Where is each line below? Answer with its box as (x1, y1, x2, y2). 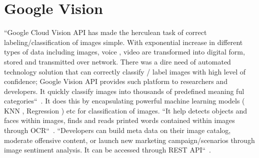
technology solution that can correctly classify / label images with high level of (4, 66, 245, 76)
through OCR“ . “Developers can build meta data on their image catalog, (4, 125, 231, 135)
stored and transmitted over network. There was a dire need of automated (4, 56, 231, 66)
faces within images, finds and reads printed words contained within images (4, 115, 235, 125)
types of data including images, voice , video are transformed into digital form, (4, 46, 245, 57)
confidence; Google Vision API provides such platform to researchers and (4, 76, 227, 86)
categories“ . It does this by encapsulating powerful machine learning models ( (4, 95, 245, 106)
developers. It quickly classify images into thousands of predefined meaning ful (4, 85, 244, 96)
